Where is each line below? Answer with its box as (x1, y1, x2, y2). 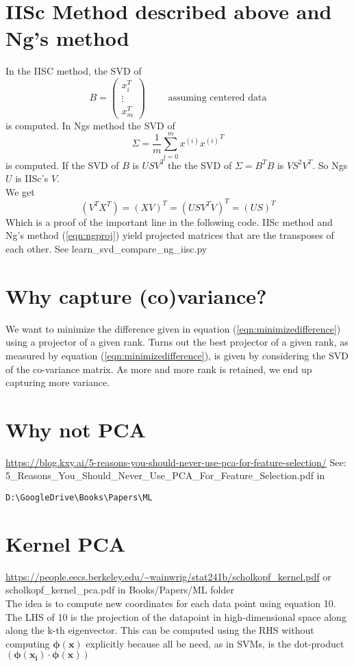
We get (5, 184, 35, 198)
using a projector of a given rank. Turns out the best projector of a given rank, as (5, 335, 349, 349)
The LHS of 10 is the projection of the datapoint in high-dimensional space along (5, 609, 346, 624)
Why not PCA (5, 415, 146, 443)
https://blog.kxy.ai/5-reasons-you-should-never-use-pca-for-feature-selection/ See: (5, 454, 346, 469)
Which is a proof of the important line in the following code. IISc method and (5, 214, 333, 229)
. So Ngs (312, 157, 348, 172)
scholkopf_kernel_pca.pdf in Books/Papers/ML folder (5, 582, 234, 597)
